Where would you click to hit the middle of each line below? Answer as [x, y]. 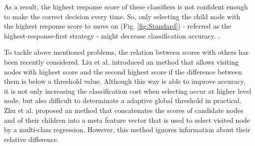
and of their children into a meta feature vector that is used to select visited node [127, 120]
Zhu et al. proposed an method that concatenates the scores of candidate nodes [124, 110]
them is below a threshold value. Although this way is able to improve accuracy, [125, 81]
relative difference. [32, 139]
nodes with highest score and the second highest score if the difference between [123, 71]
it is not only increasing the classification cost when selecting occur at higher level [128, 91]
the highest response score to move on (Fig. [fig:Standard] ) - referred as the [118, 26]
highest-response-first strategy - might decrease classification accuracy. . [112, 35]
